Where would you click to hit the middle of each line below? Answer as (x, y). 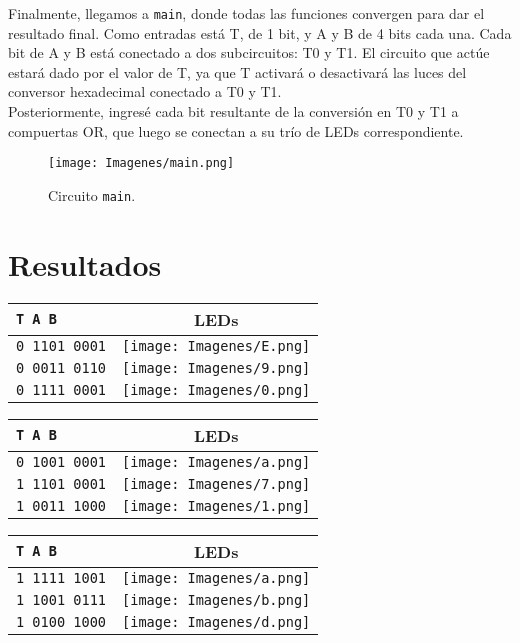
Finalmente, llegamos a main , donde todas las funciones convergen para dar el (246, 13)
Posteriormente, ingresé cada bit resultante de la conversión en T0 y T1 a (233, 111)
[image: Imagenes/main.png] (141, 163)
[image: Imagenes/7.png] (216, 483)
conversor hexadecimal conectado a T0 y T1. (145, 91)
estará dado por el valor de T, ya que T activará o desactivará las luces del (237, 71)
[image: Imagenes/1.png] (216, 505)
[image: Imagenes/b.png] (216, 599)
